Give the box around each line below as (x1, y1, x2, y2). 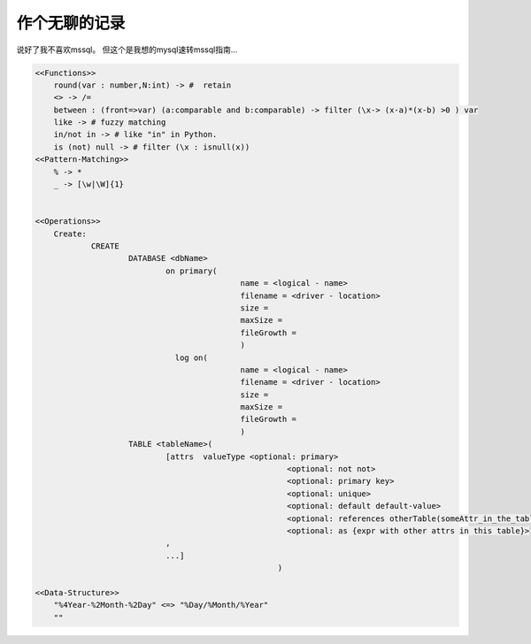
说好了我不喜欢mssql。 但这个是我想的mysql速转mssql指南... (16, 44, 238, 55)
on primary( (165, 265, 218, 276)
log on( (174, 352, 208, 363)
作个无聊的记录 (16, 13, 126, 33)
